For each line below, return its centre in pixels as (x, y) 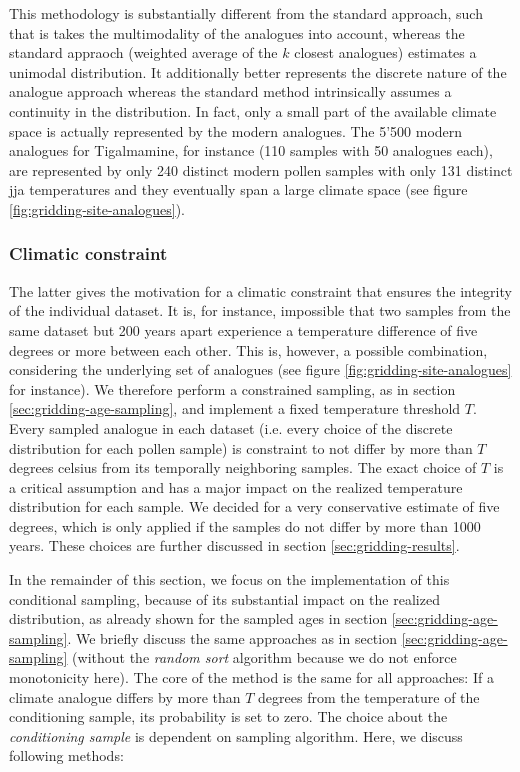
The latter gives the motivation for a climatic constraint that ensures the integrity (260, 290)
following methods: (66, 755)
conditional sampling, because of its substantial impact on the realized (224, 598)
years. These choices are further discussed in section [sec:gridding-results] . (234, 545)
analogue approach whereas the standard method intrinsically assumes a (230, 91)
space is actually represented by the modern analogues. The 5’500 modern (236, 130)
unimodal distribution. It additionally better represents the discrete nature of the (258, 71)
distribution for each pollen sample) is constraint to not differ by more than (241, 447)
